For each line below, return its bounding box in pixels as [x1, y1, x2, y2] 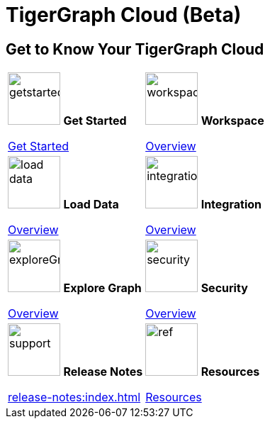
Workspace [201, 113, 264, 128]
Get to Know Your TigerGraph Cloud [6, 40, 264, 58]
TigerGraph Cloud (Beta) [6, 3, 242, 27]
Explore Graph [63, 281, 142, 296]
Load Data [63, 197, 119, 212]
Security [201, 281, 248, 296]
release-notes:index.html [8, 390, 141, 405]
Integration [201, 197, 261, 212]
